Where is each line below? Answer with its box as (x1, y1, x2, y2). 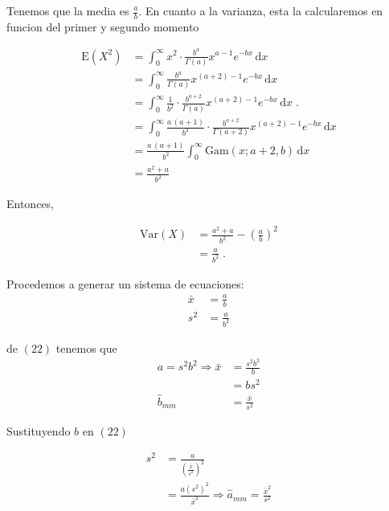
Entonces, (6, 195, 54, 212)
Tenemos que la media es (6, 2, 129, 18)
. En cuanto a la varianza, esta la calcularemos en (138, 2, 383, 18)
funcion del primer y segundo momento (6, 18, 199, 35)
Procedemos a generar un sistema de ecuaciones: (6, 275, 244, 292)
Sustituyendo (6, 422, 71, 439)
